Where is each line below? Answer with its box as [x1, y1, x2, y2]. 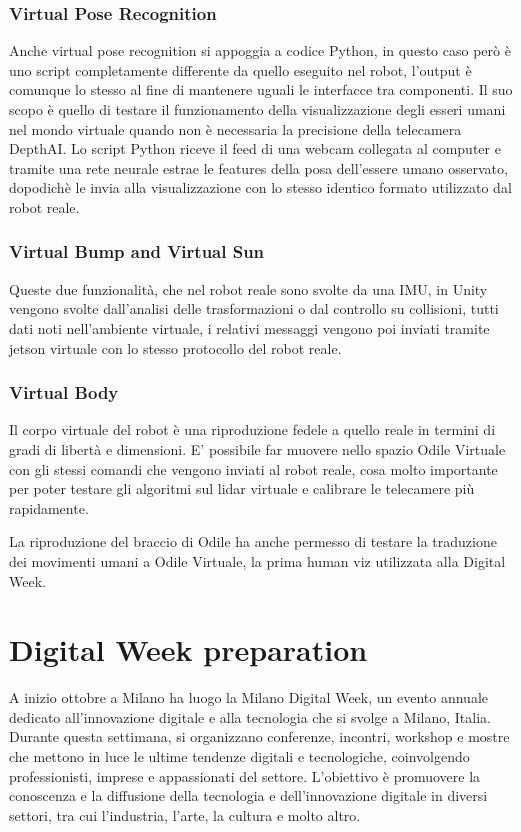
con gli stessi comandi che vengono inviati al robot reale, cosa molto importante [9, 458, 498, 479]
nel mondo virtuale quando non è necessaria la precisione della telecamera [9, 118, 462, 139]
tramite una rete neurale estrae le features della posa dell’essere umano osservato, [9, 157, 508, 178]
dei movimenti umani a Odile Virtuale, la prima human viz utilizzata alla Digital [9, 550, 506, 571]
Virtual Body [9, 380, 119, 405]
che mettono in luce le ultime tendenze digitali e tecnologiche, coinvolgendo [9, 746, 470, 767]
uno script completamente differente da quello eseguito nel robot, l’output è [9, 59, 472, 80]
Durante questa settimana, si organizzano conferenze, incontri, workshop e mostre [9, 726, 510, 747]
